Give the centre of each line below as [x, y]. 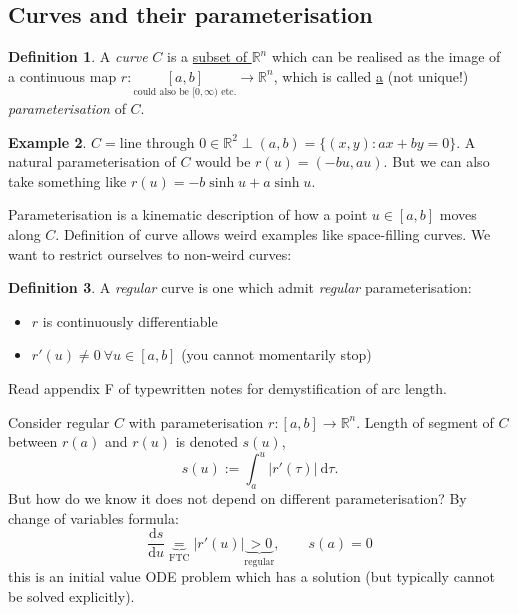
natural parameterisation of [92, 161]
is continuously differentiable [130, 320]
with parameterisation [196, 421]
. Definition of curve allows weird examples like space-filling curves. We [273, 233]
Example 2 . [47, 141]
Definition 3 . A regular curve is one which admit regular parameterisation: [240, 287]
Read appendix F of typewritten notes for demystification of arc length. [227, 387]
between [33, 441]
